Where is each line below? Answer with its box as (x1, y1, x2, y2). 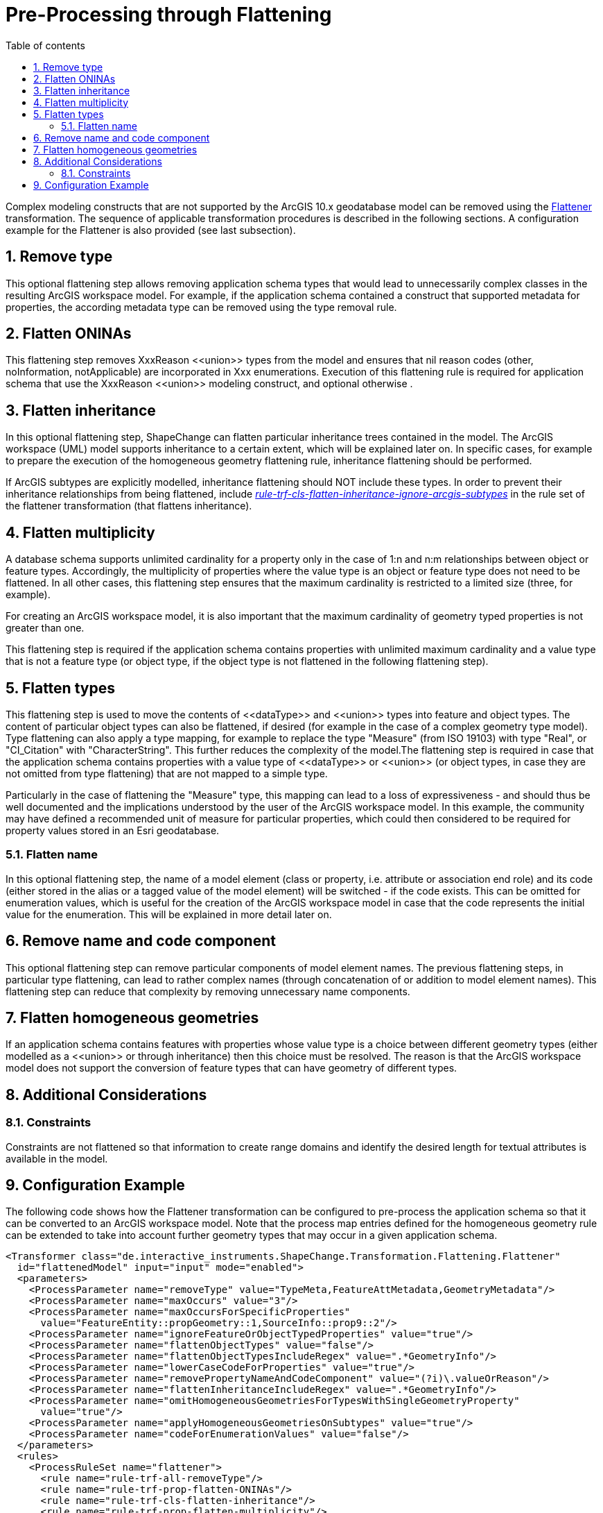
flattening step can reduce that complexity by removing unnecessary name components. (6, 985, 410, 997)
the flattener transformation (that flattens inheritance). (6, 500, 252, 512)
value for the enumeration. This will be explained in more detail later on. (6, 908, 332, 920)
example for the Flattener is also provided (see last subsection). (6, 223, 296, 236)
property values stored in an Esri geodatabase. (6, 824, 220, 836)
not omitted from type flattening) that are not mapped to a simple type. (6, 767, 328, 779)
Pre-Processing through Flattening (6, 3, 332, 26)
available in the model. (6, 1152, 108, 1165)
